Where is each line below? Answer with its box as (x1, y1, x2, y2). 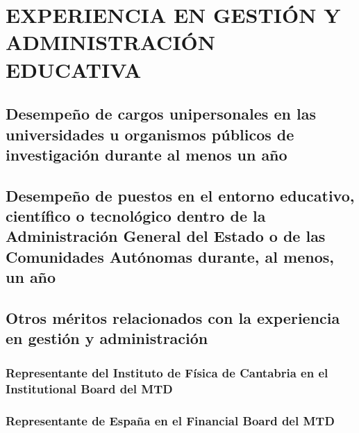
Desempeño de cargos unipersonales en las (6, 103, 316, 124)
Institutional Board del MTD (6, 379, 173, 397)
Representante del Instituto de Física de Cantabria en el (6, 363, 328, 381)
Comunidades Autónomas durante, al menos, (6, 245, 334, 267)
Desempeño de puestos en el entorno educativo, (6, 184, 355, 206)
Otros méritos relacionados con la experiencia (6, 307, 340, 329)
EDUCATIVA (6, 55, 142, 83)
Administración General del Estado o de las (6, 225, 326, 247)
